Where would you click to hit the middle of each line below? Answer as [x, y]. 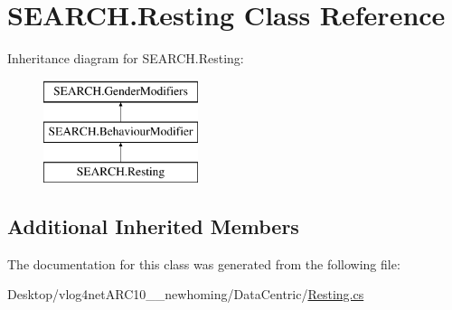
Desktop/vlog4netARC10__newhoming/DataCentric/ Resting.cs [186, 294]
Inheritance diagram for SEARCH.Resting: [126, 58]
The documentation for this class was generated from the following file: [204, 263]
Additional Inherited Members [153, 226]
